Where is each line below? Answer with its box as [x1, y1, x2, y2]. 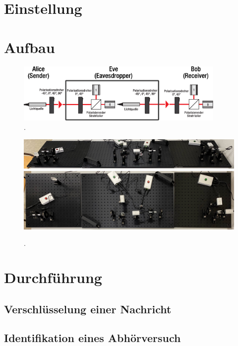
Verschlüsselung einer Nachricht [4, 301, 172, 316]
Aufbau [4, 37, 55, 57]
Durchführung [4, 267, 102, 287]
